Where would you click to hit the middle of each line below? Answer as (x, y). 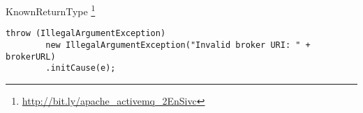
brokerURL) (31, 56)
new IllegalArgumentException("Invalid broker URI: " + (178, 45)
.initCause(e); (81, 68)
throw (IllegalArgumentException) (86, 34)
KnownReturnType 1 (51, 10)
